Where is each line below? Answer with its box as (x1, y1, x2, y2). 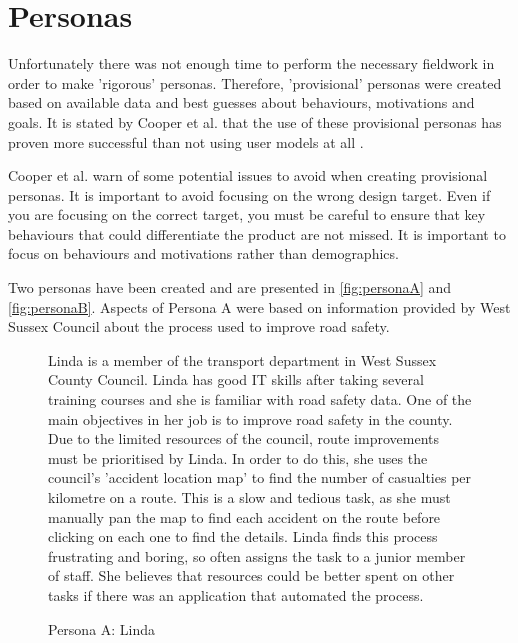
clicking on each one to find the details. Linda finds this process (48, 526, 438, 547)
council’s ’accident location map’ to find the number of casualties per (48, 467, 472, 488)
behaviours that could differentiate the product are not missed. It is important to (8, 223, 506, 244)
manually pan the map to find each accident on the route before (48, 506, 441, 527)
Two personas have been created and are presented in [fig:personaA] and (8, 277, 452, 298)
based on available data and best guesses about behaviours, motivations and (8, 92, 475, 113)
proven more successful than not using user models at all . (8, 131, 364, 152)
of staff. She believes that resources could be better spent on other (48, 565, 455, 586)
